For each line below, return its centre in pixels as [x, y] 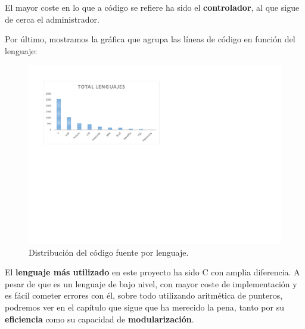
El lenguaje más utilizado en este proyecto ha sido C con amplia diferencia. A [152, 272]
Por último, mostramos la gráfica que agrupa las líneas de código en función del [150, 39]
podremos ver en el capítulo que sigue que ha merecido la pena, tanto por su [144, 307]
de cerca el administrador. [52, 19]
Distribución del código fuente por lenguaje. [109, 252]
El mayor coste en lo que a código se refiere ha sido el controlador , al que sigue [152, 7]
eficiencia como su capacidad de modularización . [99, 319]
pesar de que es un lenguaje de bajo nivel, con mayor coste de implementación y [151, 283]
